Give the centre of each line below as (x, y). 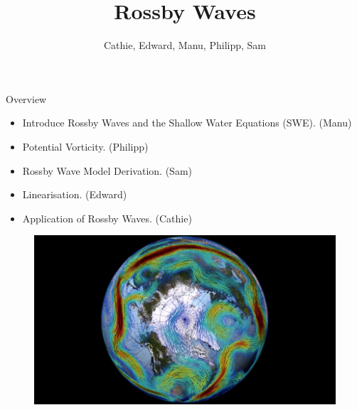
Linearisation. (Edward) (75, 194)
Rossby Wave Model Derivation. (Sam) (107, 170)
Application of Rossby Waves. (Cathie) (107, 218)
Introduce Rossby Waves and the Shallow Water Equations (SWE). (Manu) (187, 123)
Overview (26, 98)
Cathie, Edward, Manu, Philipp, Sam (185, 45)
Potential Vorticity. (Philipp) (85, 146)
